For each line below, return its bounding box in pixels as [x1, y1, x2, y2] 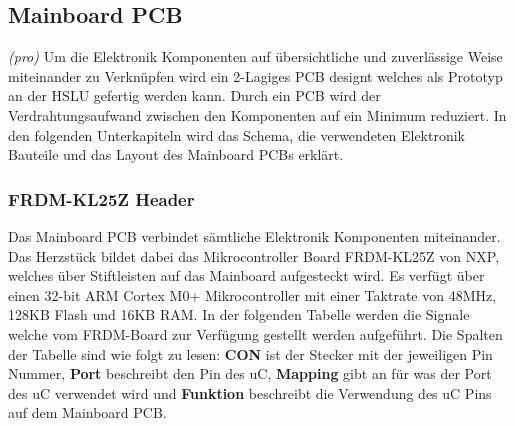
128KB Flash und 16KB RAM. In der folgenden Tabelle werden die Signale [8, 304, 470, 325]
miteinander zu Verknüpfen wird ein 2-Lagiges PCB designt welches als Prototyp [8, 65, 503, 86]
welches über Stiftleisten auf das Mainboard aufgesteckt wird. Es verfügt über [8, 265, 485, 286]
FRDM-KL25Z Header [8, 186, 195, 211]
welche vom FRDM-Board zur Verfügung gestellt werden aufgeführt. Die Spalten [8, 323, 503, 344]
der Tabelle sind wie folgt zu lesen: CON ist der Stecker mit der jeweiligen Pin [8, 343, 493, 364]
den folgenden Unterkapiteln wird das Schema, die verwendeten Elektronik [8, 124, 466, 145]
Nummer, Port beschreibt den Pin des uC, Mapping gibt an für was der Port [8, 363, 492, 384]
